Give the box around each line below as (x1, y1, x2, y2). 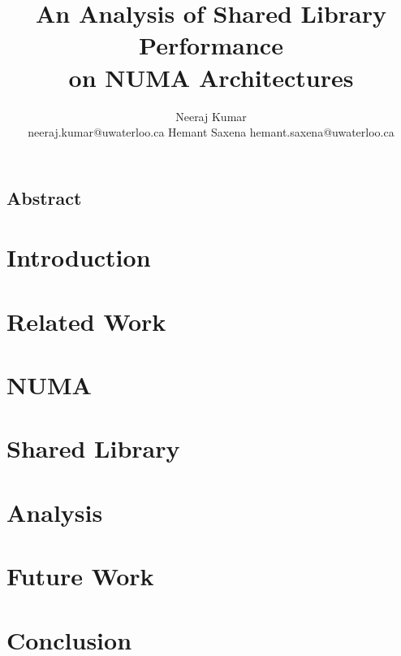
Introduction (6, 241, 151, 274)
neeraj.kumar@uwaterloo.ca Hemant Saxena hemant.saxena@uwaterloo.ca (28, 124, 395, 141)
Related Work (6, 304, 166, 337)
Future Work (6, 559, 154, 593)
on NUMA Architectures (68, 60, 354, 93)
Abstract (6, 185, 82, 210)
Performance (139, 28, 283, 62)
